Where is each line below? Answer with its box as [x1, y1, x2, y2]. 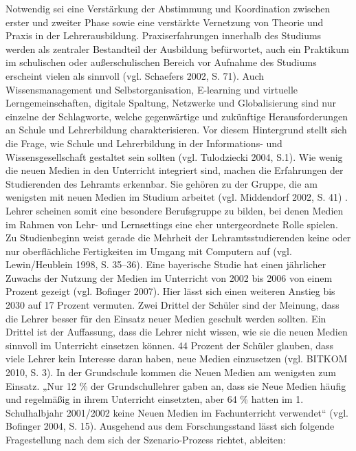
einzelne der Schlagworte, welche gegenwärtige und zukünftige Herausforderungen [5, 109, 348, 123]
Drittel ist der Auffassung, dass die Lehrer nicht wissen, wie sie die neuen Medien [5, 324, 348, 339]
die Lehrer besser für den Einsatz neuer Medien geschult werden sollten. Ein [5, 311, 326, 325]
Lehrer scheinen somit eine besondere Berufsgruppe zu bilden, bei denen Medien [5, 203, 344, 217]
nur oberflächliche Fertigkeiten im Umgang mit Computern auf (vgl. [5, 243, 292, 258]
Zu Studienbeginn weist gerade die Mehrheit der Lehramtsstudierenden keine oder [5, 230, 351, 245]
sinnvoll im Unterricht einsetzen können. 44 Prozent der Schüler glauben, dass [5, 338, 334, 352]
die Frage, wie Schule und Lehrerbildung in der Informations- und [5, 135, 282, 150]
